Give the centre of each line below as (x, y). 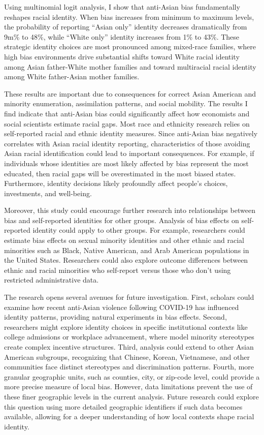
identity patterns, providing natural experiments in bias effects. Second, (115, 317)
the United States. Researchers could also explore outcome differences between (126, 260)
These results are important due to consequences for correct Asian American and (130, 93)
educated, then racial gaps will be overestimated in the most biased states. (120, 173)
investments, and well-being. (48, 193)
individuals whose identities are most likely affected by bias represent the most (126, 163)
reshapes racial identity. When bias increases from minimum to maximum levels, (129, 17)
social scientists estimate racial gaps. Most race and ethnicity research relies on (127, 123)
